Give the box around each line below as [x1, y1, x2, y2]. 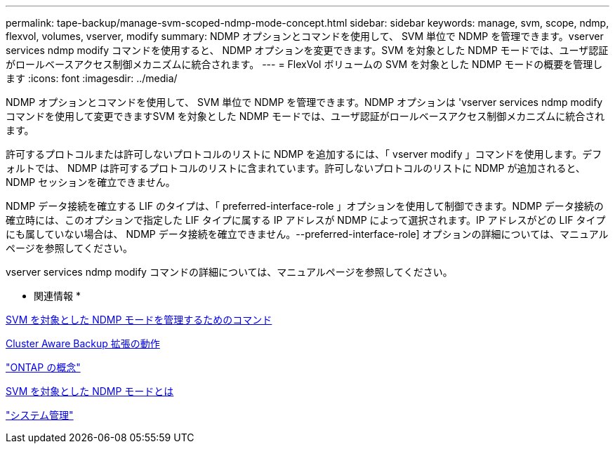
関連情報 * [34, 290, 81, 302]
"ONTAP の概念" [6, 361, 81, 373]
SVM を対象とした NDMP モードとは [6, 385, 174, 397]
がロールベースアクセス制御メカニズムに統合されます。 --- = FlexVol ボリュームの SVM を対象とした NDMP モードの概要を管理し [6, 58, 603, 70]
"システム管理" [6, 409, 74, 421]
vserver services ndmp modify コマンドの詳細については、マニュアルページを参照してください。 [6, 266, 453, 278]
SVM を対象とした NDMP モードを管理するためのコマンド [6, 314, 272, 326]
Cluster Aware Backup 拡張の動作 [6, 337, 160, 349]
